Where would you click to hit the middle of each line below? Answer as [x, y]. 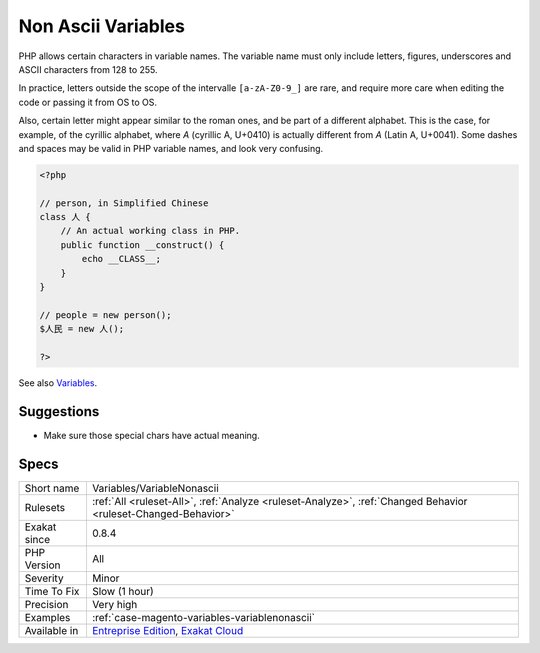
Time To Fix [52, 591]
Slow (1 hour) [122, 591]
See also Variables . [58, 382]
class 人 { [65, 217]
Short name [52, 488]
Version [42, 565]
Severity [44, 578]
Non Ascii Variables [101, 26]
